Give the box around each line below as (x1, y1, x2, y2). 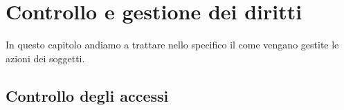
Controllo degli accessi (6, 84, 169, 106)
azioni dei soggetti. (6, 51, 85, 65)
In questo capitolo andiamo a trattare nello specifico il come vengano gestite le (6, 37, 339, 52)
